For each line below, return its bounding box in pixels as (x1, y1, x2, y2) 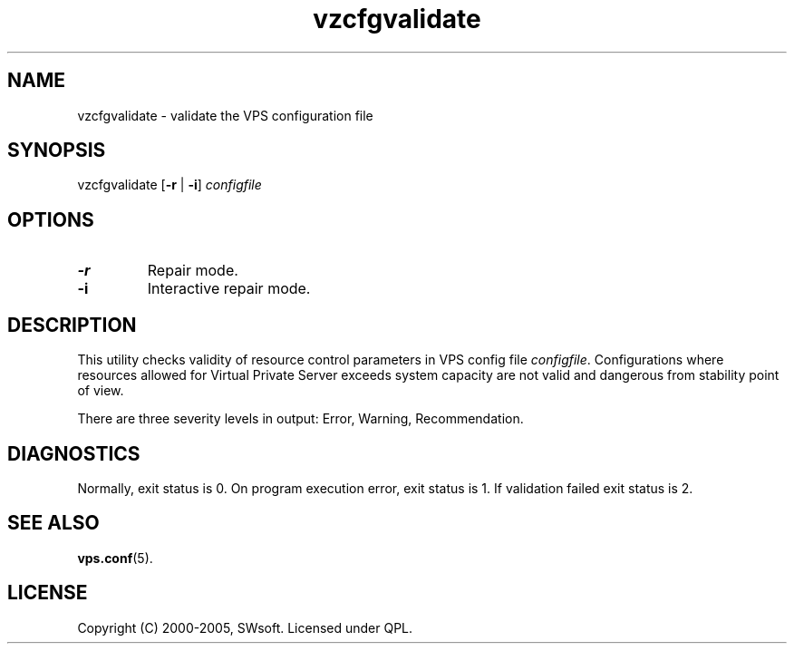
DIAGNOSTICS (7, 442, 140, 465)
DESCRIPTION (7, 313, 137, 336)
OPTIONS (7, 208, 94, 231)
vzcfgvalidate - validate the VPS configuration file (77, 107, 373, 123)
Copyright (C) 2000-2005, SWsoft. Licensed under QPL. (77, 619, 413, 636)
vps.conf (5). (77, 549, 153, 566)
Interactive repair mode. (147, 279, 311, 298)
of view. (77, 383, 124, 399)
